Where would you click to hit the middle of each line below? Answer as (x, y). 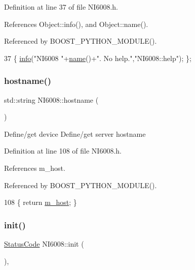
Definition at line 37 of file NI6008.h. (61, 7)
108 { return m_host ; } (41, 202)
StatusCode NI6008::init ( (44, 243)
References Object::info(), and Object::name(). (76, 24)
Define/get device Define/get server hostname (75, 133)
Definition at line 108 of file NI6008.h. (63, 151)
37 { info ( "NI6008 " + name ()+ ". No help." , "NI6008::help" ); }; (98, 58)
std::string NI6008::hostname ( (51, 99)
